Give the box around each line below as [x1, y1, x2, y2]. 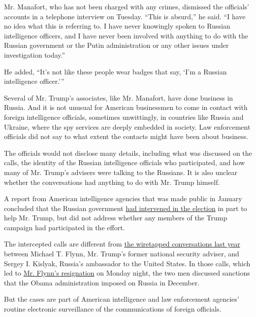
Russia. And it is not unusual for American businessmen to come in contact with [4, 102, 248, 112]
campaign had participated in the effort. [4, 222, 125, 232]
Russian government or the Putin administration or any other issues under [4, 40, 229, 50]
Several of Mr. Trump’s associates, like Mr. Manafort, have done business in [4, 92, 233, 103]
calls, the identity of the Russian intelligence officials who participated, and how [4, 157, 245, 168]
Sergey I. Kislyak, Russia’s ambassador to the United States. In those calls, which [4, 258, 251, 268]
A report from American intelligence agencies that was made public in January [4, 193, 242, 204]
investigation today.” [4, 49, 65, 60]
